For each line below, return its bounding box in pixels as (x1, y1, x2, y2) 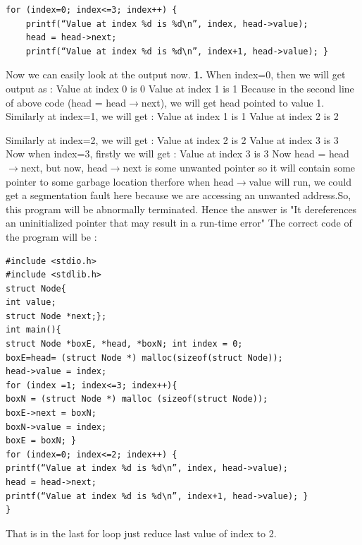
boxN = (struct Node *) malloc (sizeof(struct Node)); (6, 394, 268, 405)
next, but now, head (20, 160, 108, 174)
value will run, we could (249, 174, 352, 188)
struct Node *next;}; (6, 311, 107, 321)
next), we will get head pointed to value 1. (141, 95, 325, 109)
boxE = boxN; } (6, 436, 77, 446)
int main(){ (6, 325, 61, 335)
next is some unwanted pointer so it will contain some (123, 160, 356, 174)
